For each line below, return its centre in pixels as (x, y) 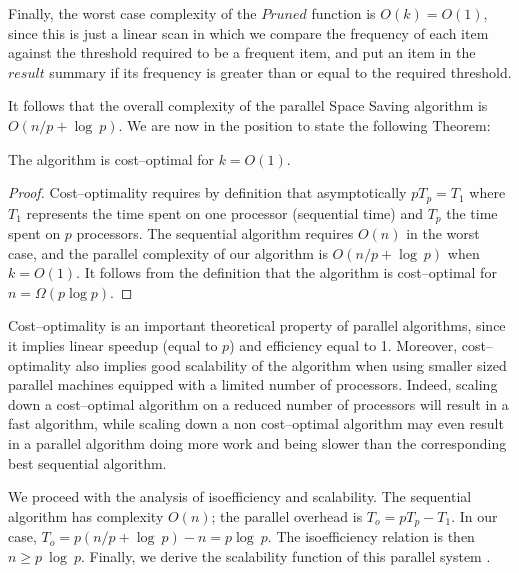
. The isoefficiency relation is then (371, 536)
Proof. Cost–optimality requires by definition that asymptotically (207, 192)
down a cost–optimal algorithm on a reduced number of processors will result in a (258, 403)
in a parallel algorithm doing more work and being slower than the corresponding (257, 443)
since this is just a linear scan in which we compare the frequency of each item (248, 32)
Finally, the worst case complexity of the (132, 13)
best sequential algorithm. (87, 462)
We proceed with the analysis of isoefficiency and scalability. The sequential (240, 496)
